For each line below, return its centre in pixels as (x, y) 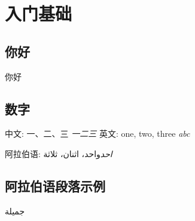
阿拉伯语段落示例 (55, 185)
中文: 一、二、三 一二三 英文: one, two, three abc (97, 133)
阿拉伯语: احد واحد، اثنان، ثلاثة (59, 153)
